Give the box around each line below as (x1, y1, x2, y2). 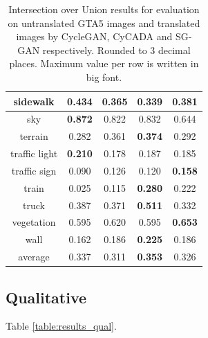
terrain (19, 129, 48, 143)
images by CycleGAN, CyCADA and (16, 29, 173, 44)
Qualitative (6, 286, 87, 308)
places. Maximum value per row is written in (9, 56, 199, 71)
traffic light (10, 146, 58, 161)
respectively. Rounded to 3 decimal (42, 42, 191, 57)
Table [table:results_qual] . (6, 319, 117, 333)
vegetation (12, 215, 56, 229)
